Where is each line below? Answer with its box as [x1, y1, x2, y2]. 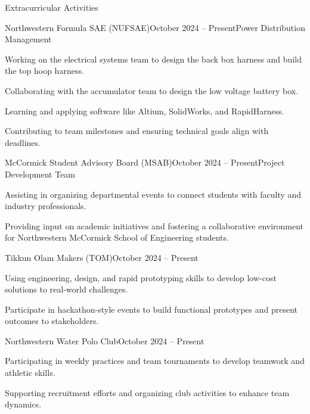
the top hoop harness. [5, 64, 84, 77]
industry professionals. [5, 200, 86, 212]
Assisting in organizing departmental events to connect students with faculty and [5, 188, 302, 200]
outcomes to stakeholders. [5, 315, 99, 327]
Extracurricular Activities [5, 1, 98, 13]
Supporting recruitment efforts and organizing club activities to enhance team [5, 386, 290, 399]
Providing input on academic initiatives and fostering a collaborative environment [5, 219, 304, 232]
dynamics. [5, 398, 42, 410]
